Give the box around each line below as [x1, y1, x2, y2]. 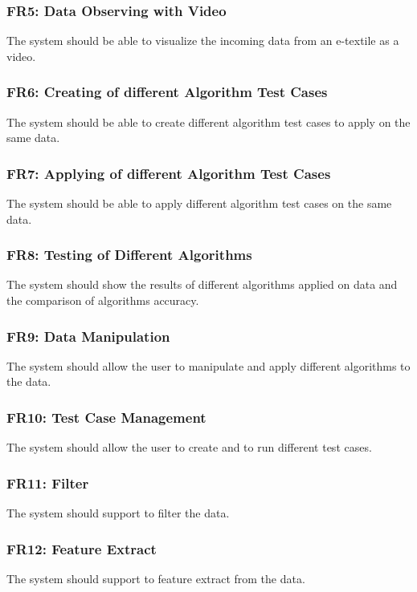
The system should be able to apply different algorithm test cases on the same [6, 195, 392, 212]
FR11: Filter [6, 472, 89, 493]
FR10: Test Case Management [6, 407, 206, 427]
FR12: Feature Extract [6, 538, 157, 558]
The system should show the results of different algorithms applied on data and [6, 276, 398, 293]
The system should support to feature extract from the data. [6, 570, 305, 586]
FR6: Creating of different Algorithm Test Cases [6, 82, 328, 102]
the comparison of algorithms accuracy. [6, 292, 199, 309]
